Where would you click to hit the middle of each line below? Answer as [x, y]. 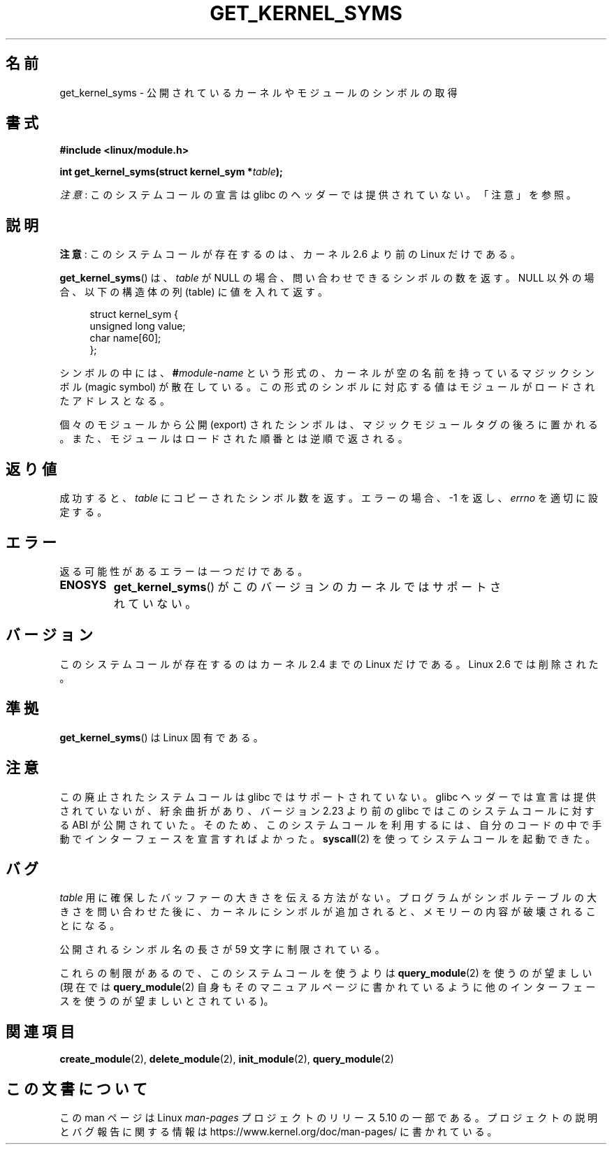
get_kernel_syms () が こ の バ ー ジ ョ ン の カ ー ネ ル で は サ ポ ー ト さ [307, 587]
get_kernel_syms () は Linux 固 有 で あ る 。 [161, 737]
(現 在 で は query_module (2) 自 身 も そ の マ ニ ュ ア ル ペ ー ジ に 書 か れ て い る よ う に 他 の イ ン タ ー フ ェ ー [328, 987]
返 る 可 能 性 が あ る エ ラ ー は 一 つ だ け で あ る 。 [184, 571]
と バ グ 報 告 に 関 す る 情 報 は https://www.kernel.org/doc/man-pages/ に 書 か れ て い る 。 [278, 1132]
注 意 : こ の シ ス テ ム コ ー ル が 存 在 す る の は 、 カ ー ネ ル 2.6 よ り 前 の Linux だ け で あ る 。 [290, 254]
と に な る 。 [90, 926]
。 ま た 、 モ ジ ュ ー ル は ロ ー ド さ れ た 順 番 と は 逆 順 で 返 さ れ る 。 [234, 439]
